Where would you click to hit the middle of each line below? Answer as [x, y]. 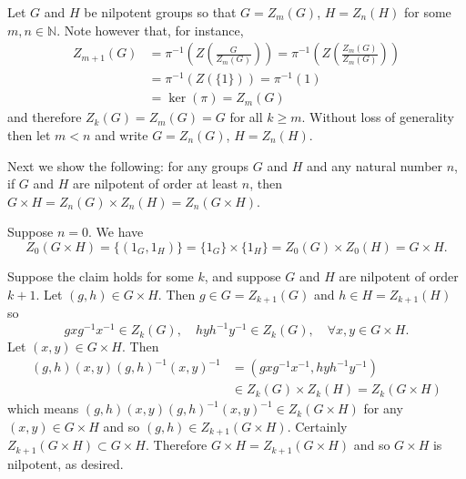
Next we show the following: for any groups [128, 165]
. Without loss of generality [378, 117]
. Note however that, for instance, [150, 30]
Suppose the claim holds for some [101, 275]
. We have [116, 232]
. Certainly [317, 426]
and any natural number [375, 165]
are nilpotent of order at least [156, 183]
